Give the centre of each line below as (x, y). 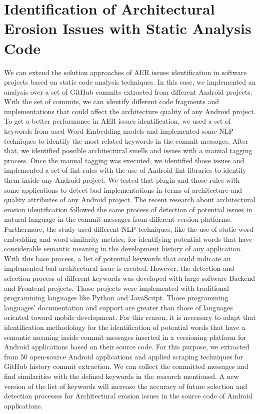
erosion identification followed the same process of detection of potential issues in (128, 209)
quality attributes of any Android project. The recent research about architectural (130, 199)
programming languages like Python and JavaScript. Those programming (116, 298)
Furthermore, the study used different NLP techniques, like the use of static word (129, 229)
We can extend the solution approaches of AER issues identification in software (125, 72)
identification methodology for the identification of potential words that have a (125, 327)
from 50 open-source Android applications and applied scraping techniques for (124, 356)
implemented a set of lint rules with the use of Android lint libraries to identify (125, 170)
